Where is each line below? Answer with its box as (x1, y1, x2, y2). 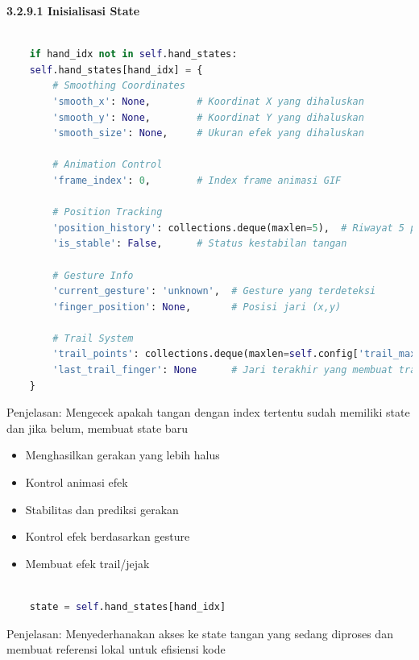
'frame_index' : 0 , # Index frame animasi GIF (52, 174, 342, 186)
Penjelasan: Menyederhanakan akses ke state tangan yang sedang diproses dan (6, 625, 393, 641)
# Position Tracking (52, 206, 163, 218)
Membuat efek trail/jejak (25, 554, 150, 571)
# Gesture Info (52, 269, 134, 281)
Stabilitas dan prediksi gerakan (25, 500, 179, 517)
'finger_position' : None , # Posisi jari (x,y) (52, 301, 342, 313)
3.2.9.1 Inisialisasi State (6, 2, 140, 19)
